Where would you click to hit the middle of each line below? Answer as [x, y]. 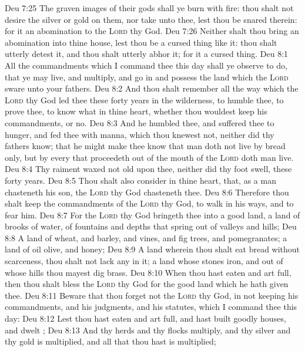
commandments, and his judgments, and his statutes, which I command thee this [151, 307]
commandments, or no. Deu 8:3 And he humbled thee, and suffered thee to [140, 122]
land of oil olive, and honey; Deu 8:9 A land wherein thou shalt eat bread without [152, 249]
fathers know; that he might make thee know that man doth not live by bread [145, 146]
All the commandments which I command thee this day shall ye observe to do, [146, 65]
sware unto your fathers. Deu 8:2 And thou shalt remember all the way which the [152, 88]
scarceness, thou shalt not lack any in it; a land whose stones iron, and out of [144, 261]
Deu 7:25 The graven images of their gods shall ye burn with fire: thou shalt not [149, 8]
